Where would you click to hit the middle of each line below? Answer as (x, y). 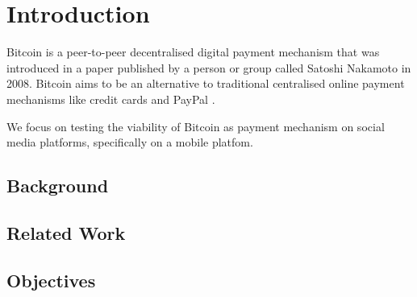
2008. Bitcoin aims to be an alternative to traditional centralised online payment (206, 83)
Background (58, 186)
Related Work (66, 232)
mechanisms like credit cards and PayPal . (111, 99)
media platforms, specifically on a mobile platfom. (130, 142)
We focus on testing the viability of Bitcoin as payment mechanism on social (196, 126)
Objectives (51, 280)
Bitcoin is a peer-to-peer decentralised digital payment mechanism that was (193, 52)
